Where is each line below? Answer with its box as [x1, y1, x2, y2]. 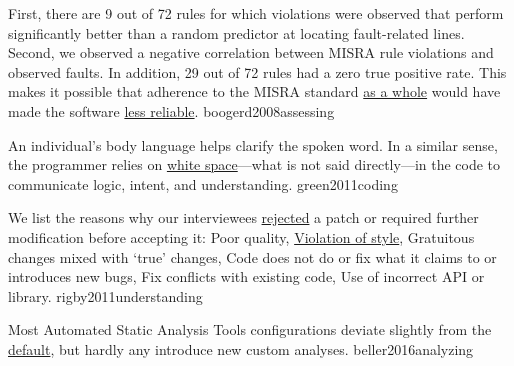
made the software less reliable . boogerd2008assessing [8, 100, 335, 121]
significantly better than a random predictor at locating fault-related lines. [8, 22, 465, 43]
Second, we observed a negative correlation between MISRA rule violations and [8, 42, 494, 63]
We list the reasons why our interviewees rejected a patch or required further [8, 207, 479, 228]
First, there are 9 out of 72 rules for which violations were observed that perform [8, 3, 504, 23]
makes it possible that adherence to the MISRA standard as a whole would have [8, 81, 501, 102]
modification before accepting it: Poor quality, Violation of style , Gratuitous [8, 226, 475, 247]
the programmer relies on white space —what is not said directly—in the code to [8, 154, 501, 175]
